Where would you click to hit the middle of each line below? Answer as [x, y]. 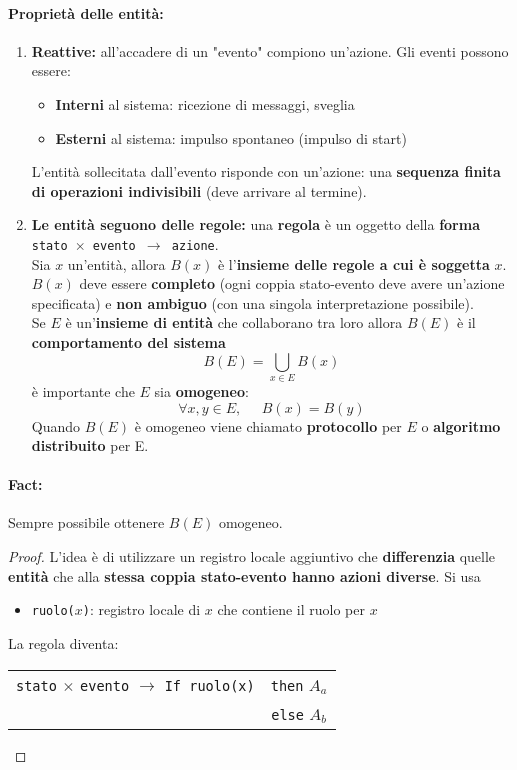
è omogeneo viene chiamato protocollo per [268, 425]
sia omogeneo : [201, 390]
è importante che [83, 390]
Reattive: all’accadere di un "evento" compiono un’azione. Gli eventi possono [270, 50]
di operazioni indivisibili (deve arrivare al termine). [199, 190]
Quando [56, 425]
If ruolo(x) [209, 685]
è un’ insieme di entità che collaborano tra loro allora [234, 322]
